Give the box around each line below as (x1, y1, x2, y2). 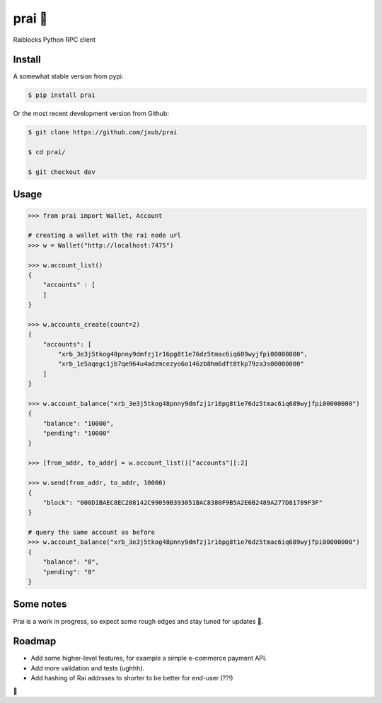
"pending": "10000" (42, 429, 111, 438)
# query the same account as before (28, 528, 156, 537)
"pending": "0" (42, 568, 95, 576)
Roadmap (13, 635, 57, 647)
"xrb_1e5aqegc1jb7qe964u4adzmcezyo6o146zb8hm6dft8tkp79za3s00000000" (57, 360, 304, 368)
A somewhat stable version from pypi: (13, 72, 124, 81)
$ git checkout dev (28, 168, 95, 176)
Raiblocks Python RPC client (13, 35, 95, 44)
